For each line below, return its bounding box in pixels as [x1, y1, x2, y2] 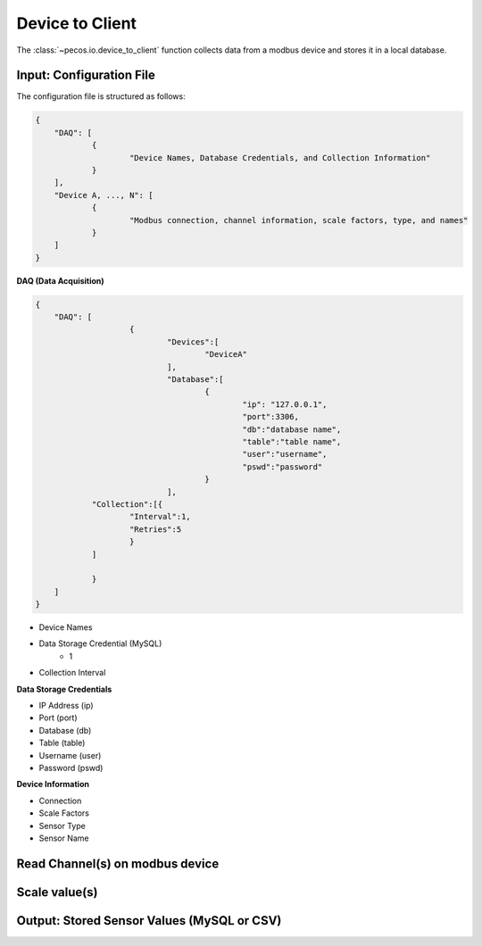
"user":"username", [242, 449, 328, 460]
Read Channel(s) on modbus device [16, 856, 220, 871]
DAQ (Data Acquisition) [16, 275, 104, 286]
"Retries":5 [129, 524, 182, 535]
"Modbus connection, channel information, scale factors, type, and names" [129, 215, 469, 225]
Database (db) [38, 725, 92, 735]
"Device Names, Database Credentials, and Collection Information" [129, 153, 431, 162]
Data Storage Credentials [16, 684, 112, 694]
